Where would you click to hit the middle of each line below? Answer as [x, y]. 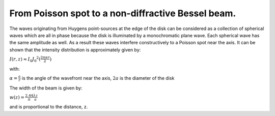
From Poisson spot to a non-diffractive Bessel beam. [123, 13]
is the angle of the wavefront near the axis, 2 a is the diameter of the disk [98, 78]
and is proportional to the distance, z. [49, 107]
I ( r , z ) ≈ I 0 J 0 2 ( [25, 59]
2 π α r [45, 57]
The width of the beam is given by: [46, 88]
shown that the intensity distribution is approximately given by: [75, 50]
